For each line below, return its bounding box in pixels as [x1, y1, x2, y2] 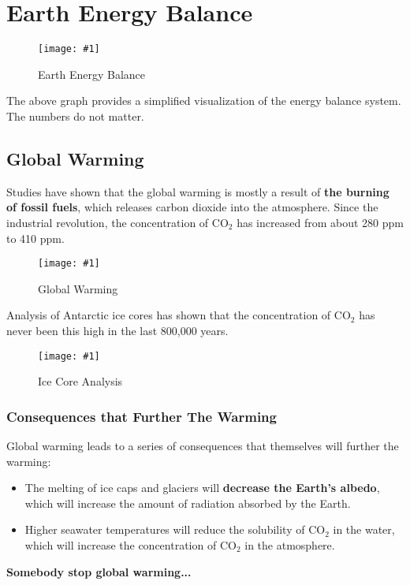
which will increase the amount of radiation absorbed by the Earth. [24, 494, 351, 511]
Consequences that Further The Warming [6, 406, 277, 426]
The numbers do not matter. [6, 107, 144, 124]
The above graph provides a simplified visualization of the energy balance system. [6, 92, 401, 109]
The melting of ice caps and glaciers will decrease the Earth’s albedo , [24, 479, 380, 496]
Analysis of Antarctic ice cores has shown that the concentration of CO [6, 307, 351, 323]
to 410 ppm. [6, 229, 65, 246]
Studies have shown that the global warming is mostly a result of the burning [6, 183, 389, 199]
